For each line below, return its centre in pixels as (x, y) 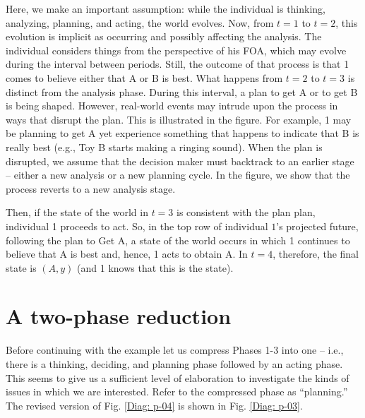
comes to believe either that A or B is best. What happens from (144, 77)
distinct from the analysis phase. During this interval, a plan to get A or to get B (182, 91)
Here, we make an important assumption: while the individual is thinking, (166, 8)
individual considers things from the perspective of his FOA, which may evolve (176, 50)
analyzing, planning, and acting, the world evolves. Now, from (140, 22)
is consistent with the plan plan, (246, 212)
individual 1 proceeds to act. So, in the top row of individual (137, 226)
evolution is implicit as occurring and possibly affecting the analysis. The (164, 36)
